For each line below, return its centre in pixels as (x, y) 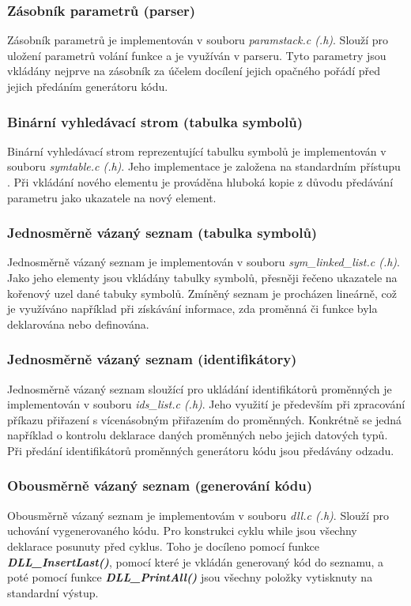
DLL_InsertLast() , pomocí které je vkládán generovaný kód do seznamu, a (196, 561)
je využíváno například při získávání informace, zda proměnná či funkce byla (192, 309)
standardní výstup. (53, 592)
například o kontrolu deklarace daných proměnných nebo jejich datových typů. (198, 435)
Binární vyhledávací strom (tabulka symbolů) (155, 121)
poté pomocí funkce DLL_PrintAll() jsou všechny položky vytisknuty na (190, 577)
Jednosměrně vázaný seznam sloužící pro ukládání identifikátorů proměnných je (200, 388)
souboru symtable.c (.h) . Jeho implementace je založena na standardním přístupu (204, 166)
